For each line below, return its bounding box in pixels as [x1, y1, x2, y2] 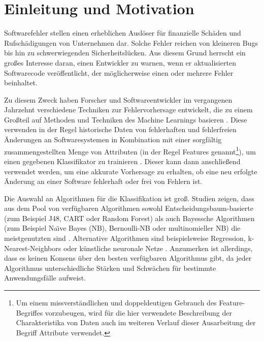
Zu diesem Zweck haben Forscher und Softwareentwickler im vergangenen [4, 94, 233, 105]
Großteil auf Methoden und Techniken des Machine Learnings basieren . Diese [4, 114, 247, 125]
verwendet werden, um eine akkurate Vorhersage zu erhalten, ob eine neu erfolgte [4, 166, 257, 176]
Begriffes [16, 307, 43, 318]
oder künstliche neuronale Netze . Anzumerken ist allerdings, [63, 242, 253, 253]
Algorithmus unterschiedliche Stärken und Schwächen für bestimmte [4, 262, 216, 273]
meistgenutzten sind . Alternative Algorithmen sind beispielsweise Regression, [4, 233, 246, 243]
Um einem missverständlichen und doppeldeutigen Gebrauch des [16, 297, 217, 308]
